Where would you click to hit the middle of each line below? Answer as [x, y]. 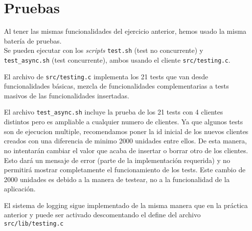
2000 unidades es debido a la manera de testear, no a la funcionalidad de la [117, 179]
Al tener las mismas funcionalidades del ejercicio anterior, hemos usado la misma [125, 31]
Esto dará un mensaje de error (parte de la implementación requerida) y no [117, 160]
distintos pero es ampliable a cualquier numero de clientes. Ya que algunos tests [124, 122]
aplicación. [20, 189]
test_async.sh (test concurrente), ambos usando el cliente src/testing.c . [117, 59]
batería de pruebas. [33, 40]
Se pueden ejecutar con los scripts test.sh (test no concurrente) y [104, 50]
